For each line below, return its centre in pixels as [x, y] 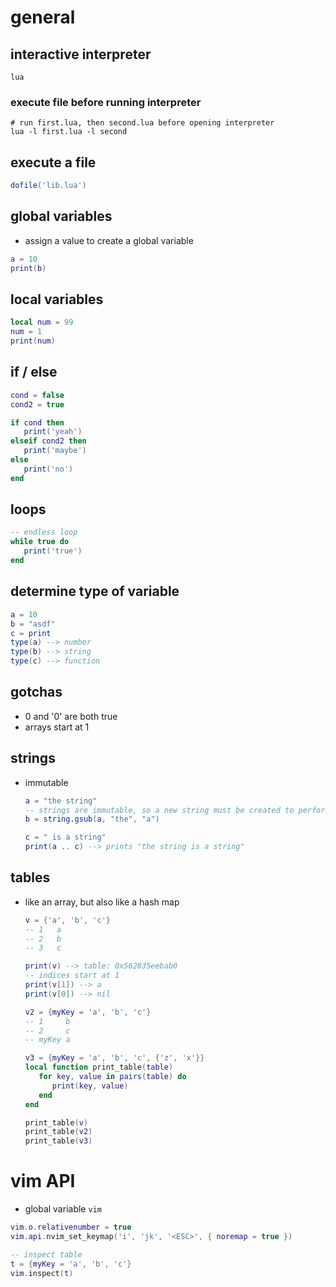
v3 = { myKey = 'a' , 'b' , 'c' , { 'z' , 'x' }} [114, 1058]
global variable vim [63, 1209]
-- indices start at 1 [72, 976]
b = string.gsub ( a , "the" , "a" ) [92, 819]
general [43, 17]
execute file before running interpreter [106, 102]
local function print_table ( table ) [99, 1067]
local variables [57, 299]
